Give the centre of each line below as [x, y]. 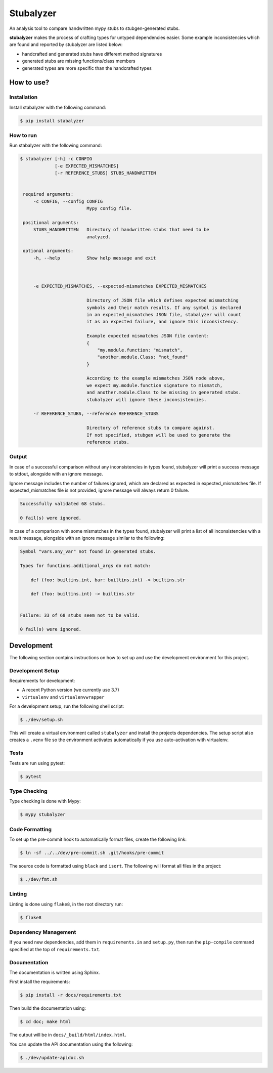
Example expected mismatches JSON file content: [148, 336]
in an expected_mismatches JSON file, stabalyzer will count [164, 314]
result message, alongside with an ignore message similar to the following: [87, 538]
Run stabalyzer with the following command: [56, 145]
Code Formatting [31, 829]
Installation [24, 97]
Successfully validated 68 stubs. [63, 504]
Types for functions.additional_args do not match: [85, 566]
